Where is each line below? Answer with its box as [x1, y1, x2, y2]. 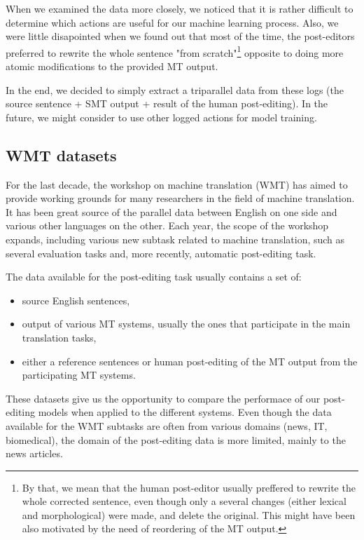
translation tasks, [22, 330, 97, 344]
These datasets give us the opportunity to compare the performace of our [6, 391, 321, 405]
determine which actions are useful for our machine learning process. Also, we [6, 15, 339, 29]
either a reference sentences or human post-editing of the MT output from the [22, 353, 358, 368]
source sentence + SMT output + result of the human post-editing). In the [6, 96, 328, 111]
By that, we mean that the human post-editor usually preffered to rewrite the [22, 480, 356, 494]
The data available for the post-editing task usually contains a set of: [6, 269, 302, 284]
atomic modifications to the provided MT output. [6, 59, 218, 74]
